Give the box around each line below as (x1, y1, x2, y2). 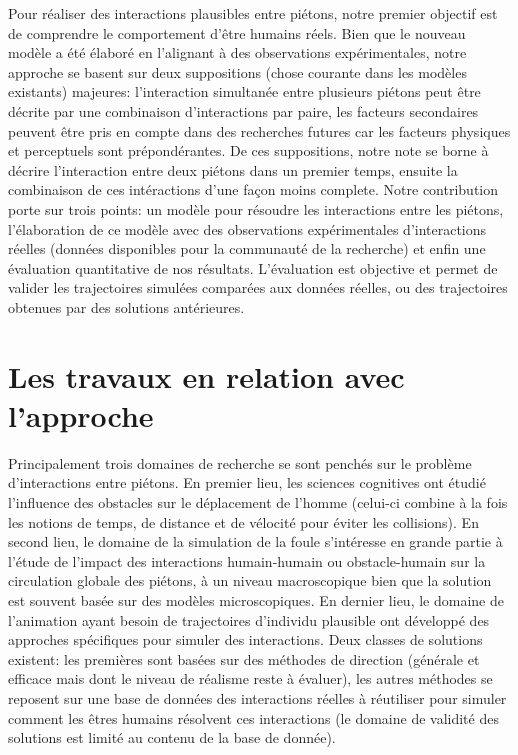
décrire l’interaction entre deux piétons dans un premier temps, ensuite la (8, 159, 458, 180)
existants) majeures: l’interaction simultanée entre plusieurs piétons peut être (8, 81, 481, 102)
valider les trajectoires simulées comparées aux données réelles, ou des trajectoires (8, 277, 508, 298)
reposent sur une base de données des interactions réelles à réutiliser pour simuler (8, 687, 507, 708)
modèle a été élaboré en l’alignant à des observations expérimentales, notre (8, 42, 467, 63)
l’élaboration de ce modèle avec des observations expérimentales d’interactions (8, 218, 487, 239)
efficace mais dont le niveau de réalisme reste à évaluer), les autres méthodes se (8, 668, 493, 689)
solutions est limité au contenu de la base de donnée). (8, 727, 336, 748)
